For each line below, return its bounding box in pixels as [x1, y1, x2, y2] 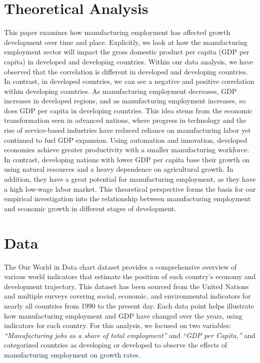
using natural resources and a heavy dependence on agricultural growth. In [4, 164, 233, 174]
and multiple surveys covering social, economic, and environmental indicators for [4, 291, 251, 301]
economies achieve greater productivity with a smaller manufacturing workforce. [4, 144, 249, 155]
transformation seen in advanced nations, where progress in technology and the [4, 115, 246, 125]
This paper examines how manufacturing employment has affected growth [4, 27, 230, 37]
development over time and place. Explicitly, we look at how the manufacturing [4, 36, 247, 47]
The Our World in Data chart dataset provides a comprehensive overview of [4, 261, 237, 272]
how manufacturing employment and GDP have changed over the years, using [4, 310, 242, 321]
